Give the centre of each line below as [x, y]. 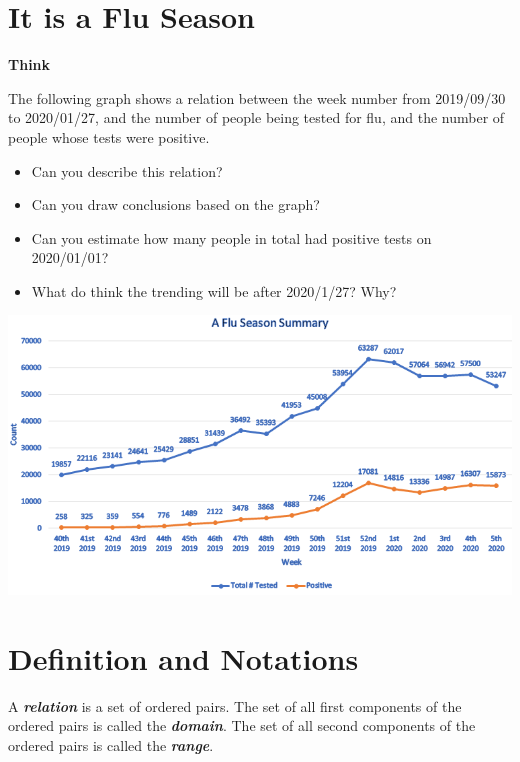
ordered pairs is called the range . [111, 744]
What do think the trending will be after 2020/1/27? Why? [214, 290]
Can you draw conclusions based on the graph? [175, 204]
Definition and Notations [183, 657]
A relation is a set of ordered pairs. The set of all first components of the [235, 705]
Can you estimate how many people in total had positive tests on [231, 237]
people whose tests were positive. [109, 136]
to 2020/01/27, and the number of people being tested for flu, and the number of [256, 117]
